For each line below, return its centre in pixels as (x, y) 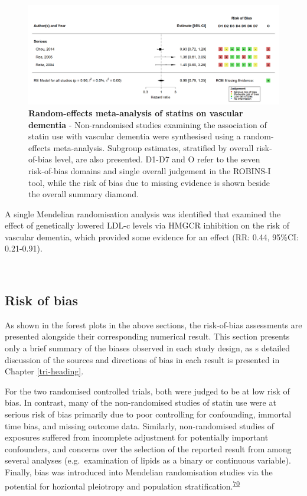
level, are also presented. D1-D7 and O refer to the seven (157, 159)
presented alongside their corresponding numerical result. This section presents (147, 336)
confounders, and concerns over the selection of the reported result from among (148, 448)
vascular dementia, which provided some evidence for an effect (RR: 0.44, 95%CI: (152, 236)
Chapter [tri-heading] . (44, 371)
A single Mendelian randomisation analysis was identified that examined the (143, 213)
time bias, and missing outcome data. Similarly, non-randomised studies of (139, 425)
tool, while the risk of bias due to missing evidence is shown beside (149, 182)
